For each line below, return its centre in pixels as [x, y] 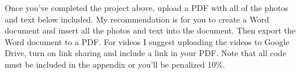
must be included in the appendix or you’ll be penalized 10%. [115, 64]
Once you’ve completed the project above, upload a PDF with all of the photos [146, 8]
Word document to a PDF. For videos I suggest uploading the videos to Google [147, 41]
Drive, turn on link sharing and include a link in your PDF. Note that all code [146, 53]
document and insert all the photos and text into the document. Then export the [150, 30]
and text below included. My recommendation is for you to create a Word [137, 19]
